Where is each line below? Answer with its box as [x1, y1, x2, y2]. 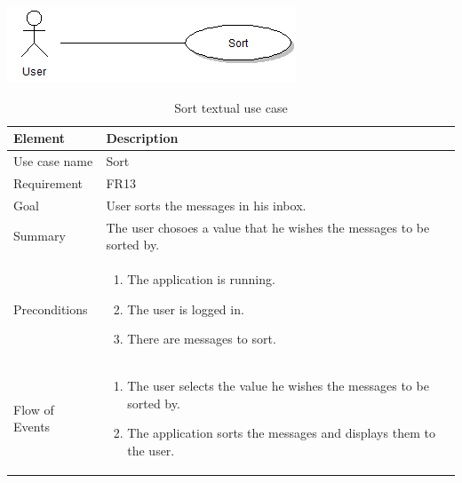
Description [106, 129, 179, 147]
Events [13, 417, 51, 436]
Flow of [13, 400, 54, 418]
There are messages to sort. [127, 329, 276, 348]
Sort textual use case [174, 98, 288, 116]
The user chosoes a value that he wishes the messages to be [106, 218, 430, 236]
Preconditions [13, 299, 88, 318]
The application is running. [127, 270, 275, 288]
